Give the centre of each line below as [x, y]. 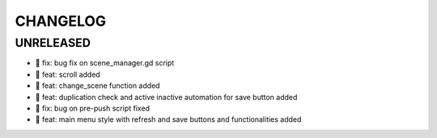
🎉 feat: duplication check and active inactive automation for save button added [166, 97]
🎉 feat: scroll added [68, 74]
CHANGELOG [61, 21]
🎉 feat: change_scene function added [98, 86]
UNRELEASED [53, 43]
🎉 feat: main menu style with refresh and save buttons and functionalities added [168, 119]
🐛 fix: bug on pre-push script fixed [92, 108]
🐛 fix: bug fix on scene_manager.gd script [105, 63]
